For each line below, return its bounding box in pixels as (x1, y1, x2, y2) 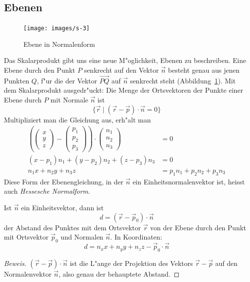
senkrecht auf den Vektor (84, 65, 159, 75)
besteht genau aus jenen (168, 65, 240, 75)
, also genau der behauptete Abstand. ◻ (58, 268, 180, 279)
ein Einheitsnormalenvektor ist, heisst (133, 176, 245, 186)
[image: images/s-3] (23, 25, 90, 32)
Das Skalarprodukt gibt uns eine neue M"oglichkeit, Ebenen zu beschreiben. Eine (4, 55, 246, 65)
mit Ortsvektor (4, 232, 49, 242)
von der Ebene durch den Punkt (150, 222, 247, 232)
